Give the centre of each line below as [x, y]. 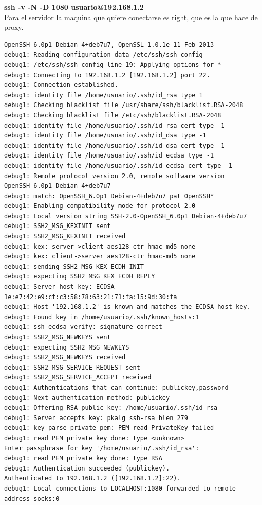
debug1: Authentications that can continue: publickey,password [116, 387]
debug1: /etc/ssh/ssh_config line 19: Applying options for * [113, 65]
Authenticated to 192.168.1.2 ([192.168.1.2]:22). [92, 478]
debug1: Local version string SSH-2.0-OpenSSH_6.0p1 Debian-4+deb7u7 [126, 216]
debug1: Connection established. [61, 85]
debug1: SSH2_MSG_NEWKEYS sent [58, 337]
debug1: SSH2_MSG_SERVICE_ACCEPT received [78, 378]
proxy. [14, 27]
